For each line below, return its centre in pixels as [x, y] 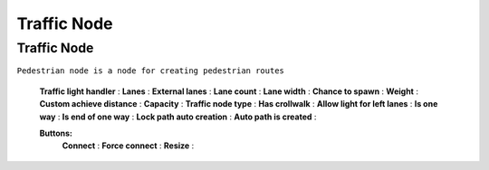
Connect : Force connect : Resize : [128, 146]
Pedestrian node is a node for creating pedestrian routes [151, 71]
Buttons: [56, 133]
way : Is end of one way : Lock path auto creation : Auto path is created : [178, 117]
